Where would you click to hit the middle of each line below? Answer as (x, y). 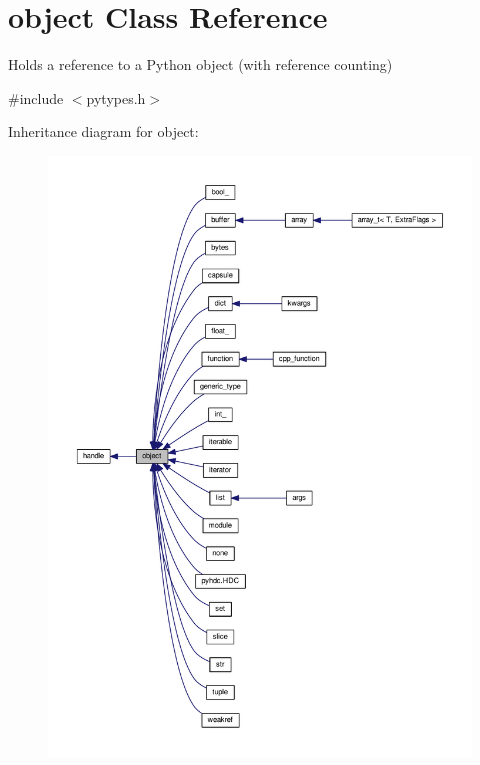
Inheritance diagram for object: (103, 131)
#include (36, 97)
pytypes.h (116, 97)
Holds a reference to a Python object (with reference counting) (200, 64)
